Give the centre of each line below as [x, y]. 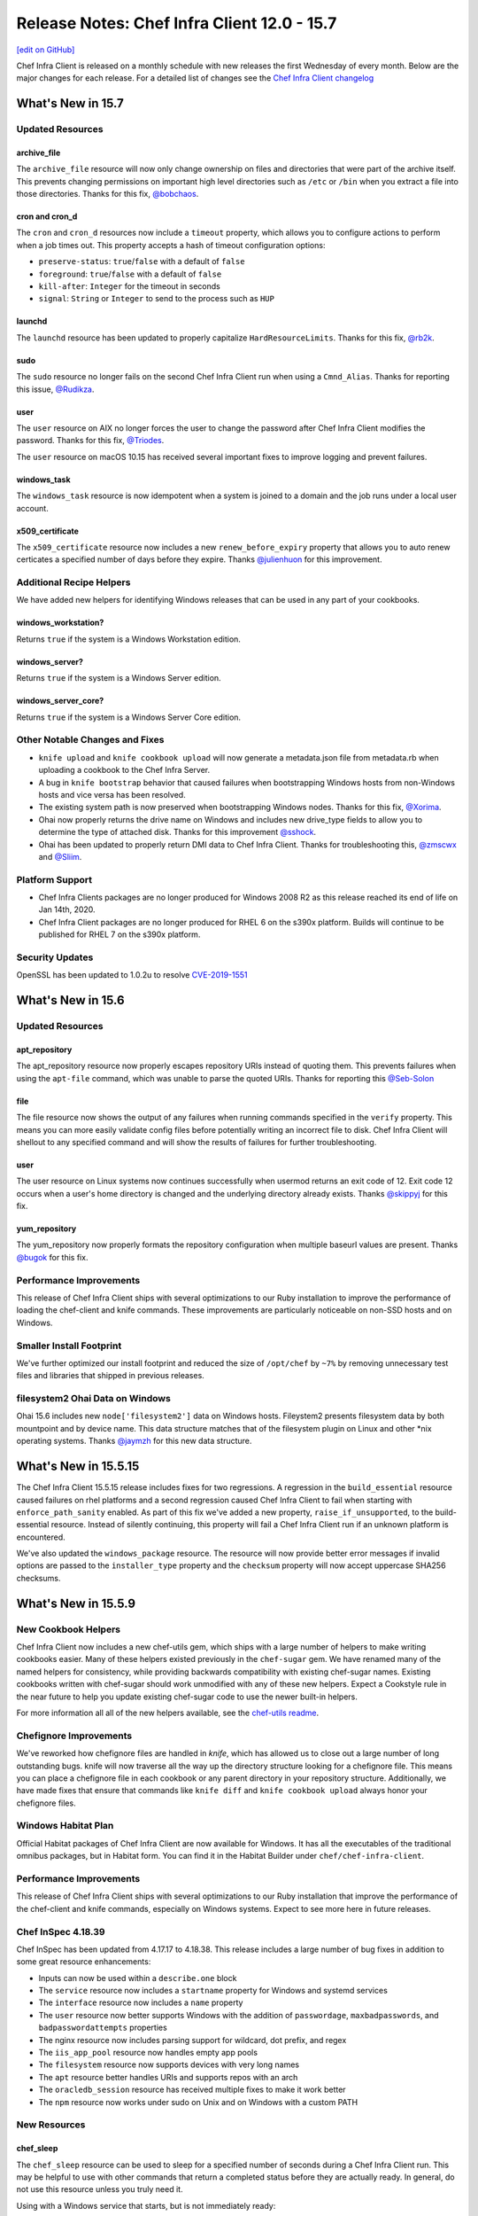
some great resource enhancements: [84, 1962]
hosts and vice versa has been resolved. [112, 794]
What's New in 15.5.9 [76, 1603]
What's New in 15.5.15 [78, 1467]
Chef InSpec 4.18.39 [61, 1931]
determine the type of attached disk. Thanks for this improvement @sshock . [177, 832]
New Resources [51, 2125]
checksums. [39, 1578]
